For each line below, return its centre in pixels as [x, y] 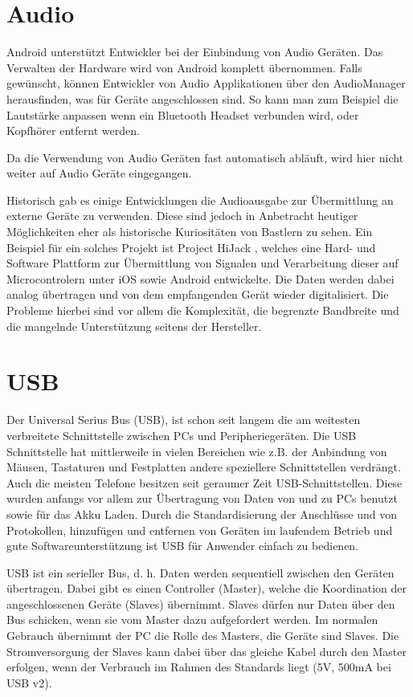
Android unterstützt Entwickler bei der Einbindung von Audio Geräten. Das [195, 52]
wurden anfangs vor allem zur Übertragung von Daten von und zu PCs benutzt [202, 498]
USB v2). [29, 682]
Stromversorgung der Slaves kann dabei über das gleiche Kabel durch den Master [206, 651]
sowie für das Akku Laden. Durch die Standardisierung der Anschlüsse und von [202, 514]
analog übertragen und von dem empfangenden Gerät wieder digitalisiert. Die [198, 294]
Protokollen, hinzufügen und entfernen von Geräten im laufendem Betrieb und [200, 530]
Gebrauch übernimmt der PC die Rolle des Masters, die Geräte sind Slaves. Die [203, 636]
